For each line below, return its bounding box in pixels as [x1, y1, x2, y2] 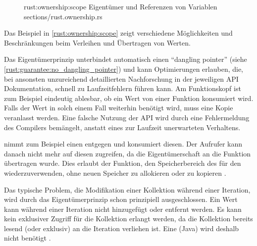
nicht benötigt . [4, 233, 51, 243]
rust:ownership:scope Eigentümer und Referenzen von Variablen [24, 1, 217, 11]
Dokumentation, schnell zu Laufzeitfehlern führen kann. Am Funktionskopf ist [4, 83, 241, 94]
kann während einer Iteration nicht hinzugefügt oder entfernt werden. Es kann [4, 203, 242, 214]
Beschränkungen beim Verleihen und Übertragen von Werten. [4, 37, 191, 48]
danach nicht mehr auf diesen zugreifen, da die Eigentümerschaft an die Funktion [4, 148, 251, 158]
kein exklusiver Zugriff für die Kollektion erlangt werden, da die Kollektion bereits [4, 213, 253, 224]
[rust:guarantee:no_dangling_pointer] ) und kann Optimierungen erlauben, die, [4, 63, 244, 74]
